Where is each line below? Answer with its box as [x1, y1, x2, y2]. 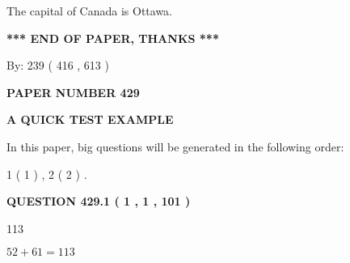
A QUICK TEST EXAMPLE [6, 111, 174, 128]
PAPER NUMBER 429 [6, 83, 140, 100]
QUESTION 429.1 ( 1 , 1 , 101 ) [6, 193, 191, 210]
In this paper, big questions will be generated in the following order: [6, 138, 344, 155]
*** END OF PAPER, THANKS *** [6, 29, 219, 46]
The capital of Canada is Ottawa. [6, 2, 173, 19]
